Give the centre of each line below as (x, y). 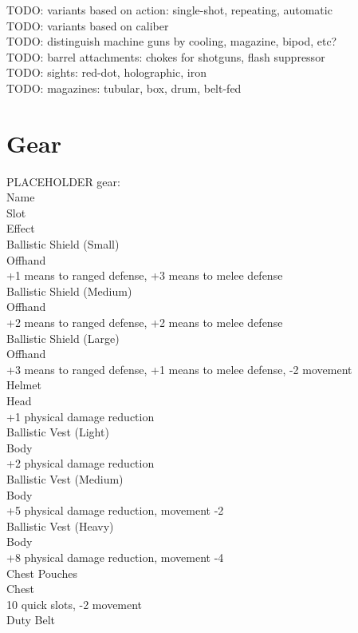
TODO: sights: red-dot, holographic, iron (106, 72)
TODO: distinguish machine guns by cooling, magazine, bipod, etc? (172, 41)
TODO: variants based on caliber (88, 25)
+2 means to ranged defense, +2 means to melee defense (145, 322)
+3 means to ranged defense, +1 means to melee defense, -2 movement (179, 369)
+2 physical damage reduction (81, 463)
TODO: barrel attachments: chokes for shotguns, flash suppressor (166, 56)
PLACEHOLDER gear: (63, 181)
